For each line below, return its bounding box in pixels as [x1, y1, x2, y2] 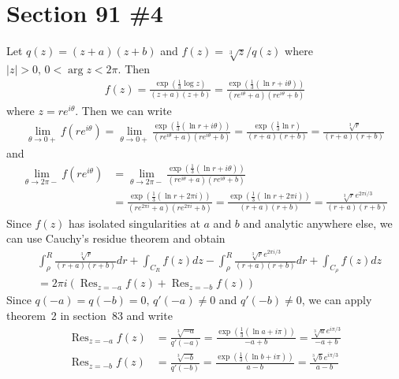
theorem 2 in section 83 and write [6, 307, 173, 323]
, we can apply [301, 292, 372, 308]
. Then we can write [75, 102, 172, 119]
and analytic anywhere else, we [243, 214, 393, 231]
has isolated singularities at [69, 214, 200, 231]
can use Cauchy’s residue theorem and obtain [6, 230, 226, 247]
